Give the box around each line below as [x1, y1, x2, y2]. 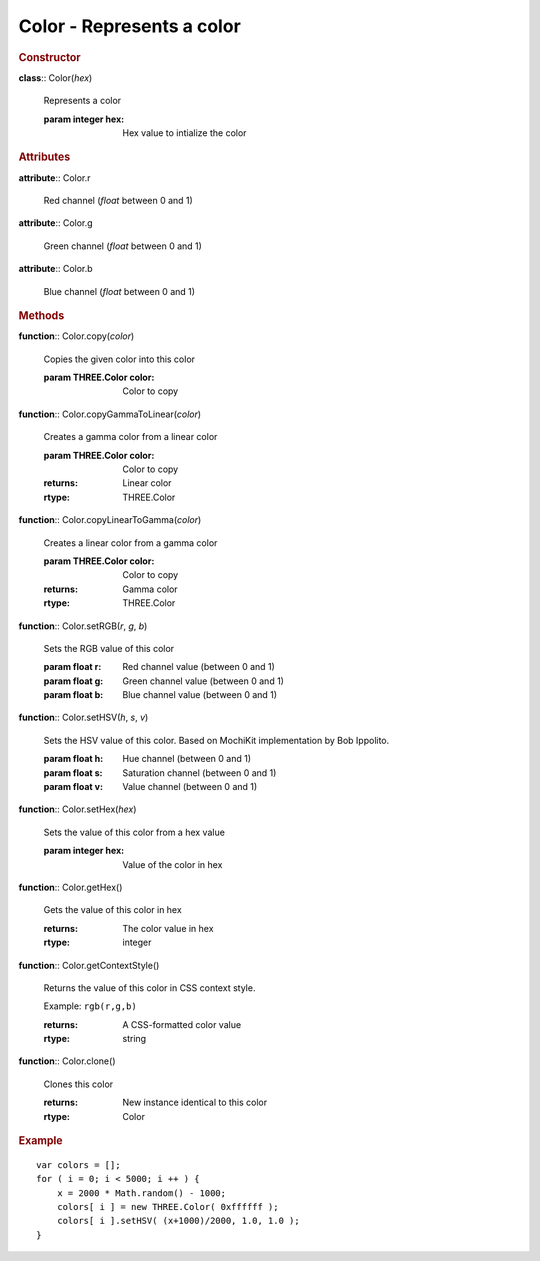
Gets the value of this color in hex [43, 904, 182, 916]
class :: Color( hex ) [18, 71, 93, 84]
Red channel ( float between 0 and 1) [43, 195, 194, 207]
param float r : [43, 661, 102, 673]
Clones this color [43, 1078, 114, 1090]
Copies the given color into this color [43, 353, 195, 365]
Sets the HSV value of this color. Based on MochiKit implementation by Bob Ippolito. [43, 734, 390, 746]
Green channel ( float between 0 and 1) [43, 240, 202, 252]
